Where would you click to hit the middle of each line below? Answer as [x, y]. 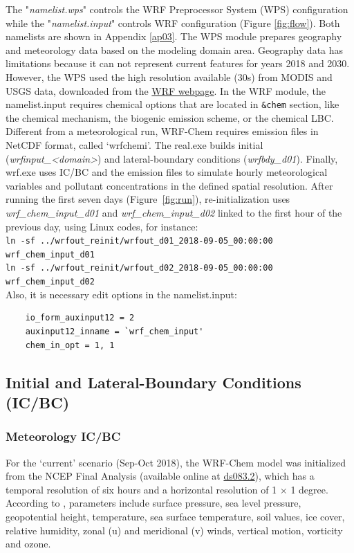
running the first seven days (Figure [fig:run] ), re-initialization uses [148, 199]
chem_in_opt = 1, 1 [70, 345]
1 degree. [309, 489]
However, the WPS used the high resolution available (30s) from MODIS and [169, 76]
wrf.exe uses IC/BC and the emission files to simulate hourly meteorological [167, 172]
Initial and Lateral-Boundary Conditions [153, 382]
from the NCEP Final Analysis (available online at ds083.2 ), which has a [160, 476]
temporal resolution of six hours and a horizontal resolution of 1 [141, 489]
